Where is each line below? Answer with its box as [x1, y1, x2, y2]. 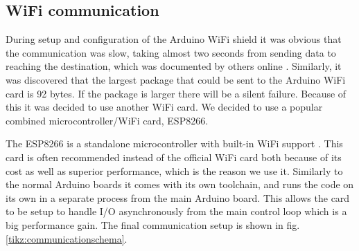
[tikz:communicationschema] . [6, 231, 128, 245]
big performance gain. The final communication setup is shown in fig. [6, 217, 300, 232]
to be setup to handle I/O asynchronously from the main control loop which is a [6, 204, 347, 219]
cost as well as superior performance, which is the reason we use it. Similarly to [6, 163, 343, 178]
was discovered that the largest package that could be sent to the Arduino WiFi [6, 72, 346, 86]
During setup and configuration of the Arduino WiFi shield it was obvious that [6, 32, 342, 46]
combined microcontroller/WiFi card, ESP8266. [6, 113, 209, 127]
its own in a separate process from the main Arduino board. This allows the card [6, 190, 350, 205]
